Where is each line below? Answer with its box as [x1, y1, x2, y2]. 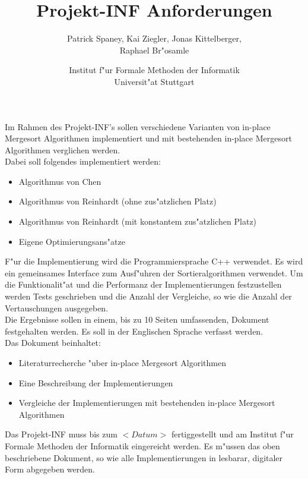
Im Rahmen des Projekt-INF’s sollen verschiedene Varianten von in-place [5, 120, 271, 133]
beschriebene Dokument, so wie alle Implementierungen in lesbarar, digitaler [5, 451, 283, 464]
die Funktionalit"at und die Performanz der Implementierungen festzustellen [5, 278, 282, 291]
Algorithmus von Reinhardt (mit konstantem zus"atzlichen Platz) [18, 215, 257, 228]
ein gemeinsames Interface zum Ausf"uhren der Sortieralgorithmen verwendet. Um [5, 266, 303, 279]
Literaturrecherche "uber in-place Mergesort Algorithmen [18, 357, 227, 368]
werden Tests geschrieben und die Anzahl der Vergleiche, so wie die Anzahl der [5, 290, 292, 302]
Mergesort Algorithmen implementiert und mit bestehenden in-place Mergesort [5, 132, 292, 144]
